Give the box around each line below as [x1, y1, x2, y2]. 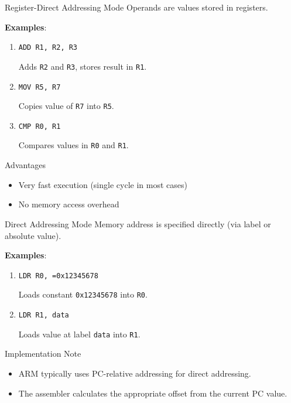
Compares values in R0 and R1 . [18, 139, 129, 151]
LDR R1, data [18, 311, 69, 319]
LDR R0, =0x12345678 [18, 271, 98, 280]
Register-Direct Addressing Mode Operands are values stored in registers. [5, 1, 268, 13]
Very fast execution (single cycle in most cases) [18, 178, 187, 190]
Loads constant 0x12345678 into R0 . [18, 288, 148, 300]
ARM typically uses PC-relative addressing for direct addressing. [18, 367, 251, 379]
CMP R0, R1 [18, 122, 61, 131]
